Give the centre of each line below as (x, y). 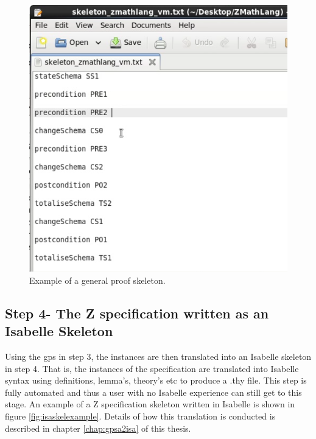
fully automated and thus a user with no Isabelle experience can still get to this (153, 392)
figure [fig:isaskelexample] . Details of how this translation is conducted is (140, 416)
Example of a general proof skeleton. (97, 280)
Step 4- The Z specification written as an (137, 313)
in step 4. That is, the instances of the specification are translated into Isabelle (152, 368)
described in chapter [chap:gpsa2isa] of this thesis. (98, 428)
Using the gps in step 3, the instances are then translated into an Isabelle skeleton (158, 356)
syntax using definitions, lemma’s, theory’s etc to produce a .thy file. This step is (156, 380)
